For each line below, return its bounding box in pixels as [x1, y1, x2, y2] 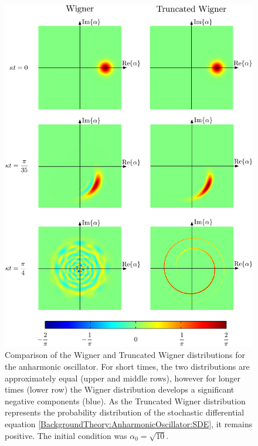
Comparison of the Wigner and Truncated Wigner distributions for [5, 349, 246, 361]
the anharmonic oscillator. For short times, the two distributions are [5, 360, 250, 372]
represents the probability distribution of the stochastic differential [5, 406, 245, 418]
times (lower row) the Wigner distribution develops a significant [5, 383, 235, 396]
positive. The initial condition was [5, 429, 127, 441]
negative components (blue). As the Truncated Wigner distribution [5, 394, 246, 407]
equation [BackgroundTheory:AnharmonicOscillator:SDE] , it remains [5, 417, 253, 430]
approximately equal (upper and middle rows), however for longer [5, 371, 241, 384]
